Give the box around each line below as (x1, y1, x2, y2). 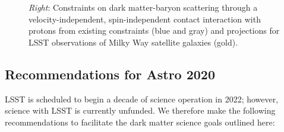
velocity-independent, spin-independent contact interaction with (29, 12, 261, 25)
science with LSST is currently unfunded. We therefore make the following (5, 104, 276, 117)
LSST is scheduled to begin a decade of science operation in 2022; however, (5, 92, 279, 105)
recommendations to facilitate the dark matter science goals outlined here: (5, 115, 275, 128)
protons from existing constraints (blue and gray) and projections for (29, 24, 280, 37)
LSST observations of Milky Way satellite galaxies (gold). (29, 36, 238, 48)
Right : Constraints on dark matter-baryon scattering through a (29, 1, 258, 13)
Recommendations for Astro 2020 (5, 65, 216, 83)
